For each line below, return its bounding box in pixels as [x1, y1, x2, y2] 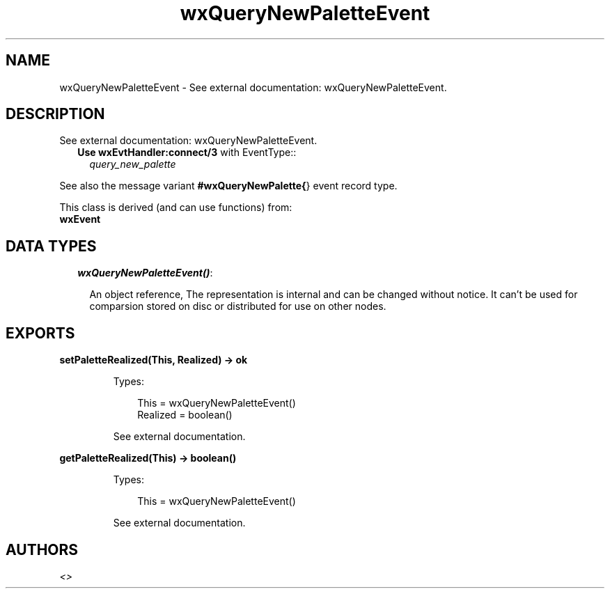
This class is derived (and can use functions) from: [59, 201, 292, 214]
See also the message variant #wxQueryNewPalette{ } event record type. [59, 180, 398, 192]
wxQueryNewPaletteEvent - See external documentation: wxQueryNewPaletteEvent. [59, 81, 447, 93]
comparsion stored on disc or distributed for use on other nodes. [89, 300, 386, 313]
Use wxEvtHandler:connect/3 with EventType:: [77, 146, 297, 159]
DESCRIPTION [6, 105, 105, 123]
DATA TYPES [6, 237, 97, 255]
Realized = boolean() [137, 409, 233, 421]
